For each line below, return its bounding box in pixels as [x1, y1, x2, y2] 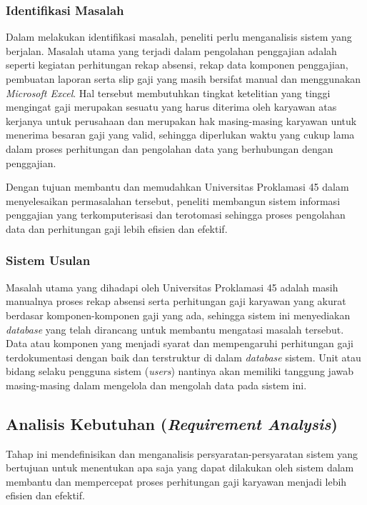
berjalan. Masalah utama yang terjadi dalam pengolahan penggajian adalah [6, 43, 337, 58]
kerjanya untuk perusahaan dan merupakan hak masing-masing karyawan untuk [6, 113, 357, 128]
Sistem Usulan [6, 251, 91, 269]
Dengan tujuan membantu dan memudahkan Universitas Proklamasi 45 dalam [6, 179, 349, 194]
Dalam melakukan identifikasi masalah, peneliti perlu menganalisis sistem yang [6, 29, 352, 44]
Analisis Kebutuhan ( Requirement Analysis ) [6, 412, 338, 434]
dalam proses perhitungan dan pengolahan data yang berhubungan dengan [6, 141, 333, 156]
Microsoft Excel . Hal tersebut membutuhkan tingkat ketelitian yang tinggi [6, 85, 331, 100]
